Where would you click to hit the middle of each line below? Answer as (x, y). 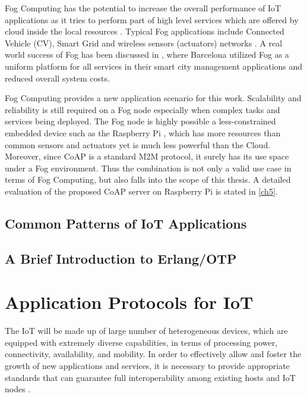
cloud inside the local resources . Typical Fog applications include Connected (145, 31)
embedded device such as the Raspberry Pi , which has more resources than (143, 132)
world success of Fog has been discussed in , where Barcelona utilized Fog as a (147, 54)
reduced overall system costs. (57, 78)
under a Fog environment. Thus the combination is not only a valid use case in (148, 168)
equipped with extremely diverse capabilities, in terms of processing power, (141, 342)
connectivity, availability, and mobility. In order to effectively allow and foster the (153, 354)
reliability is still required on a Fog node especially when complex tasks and (143, 109)
